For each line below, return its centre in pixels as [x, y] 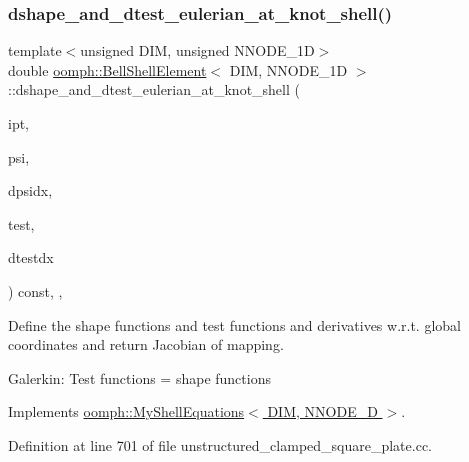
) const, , [35, 290]
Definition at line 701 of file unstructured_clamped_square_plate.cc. [220, 444]
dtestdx [31, 257]
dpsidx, [30, 190]
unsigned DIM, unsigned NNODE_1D [197, 50]
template [35, 50]
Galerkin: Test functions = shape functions [139, 377]
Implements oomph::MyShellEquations [126, 411]
